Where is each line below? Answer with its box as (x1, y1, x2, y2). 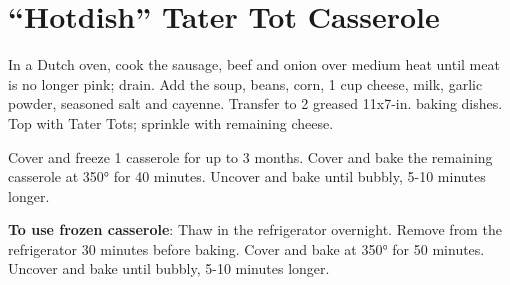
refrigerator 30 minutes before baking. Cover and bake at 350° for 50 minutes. (8, 238, 485, 259)
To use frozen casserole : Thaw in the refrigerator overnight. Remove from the (8, 219, 502, 240)
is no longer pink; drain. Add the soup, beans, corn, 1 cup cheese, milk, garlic (8, 73, 483, 94)
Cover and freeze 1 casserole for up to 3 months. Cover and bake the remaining (8, 146, 493, 167)
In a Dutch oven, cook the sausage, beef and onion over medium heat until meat (8, 54, 500, 75)
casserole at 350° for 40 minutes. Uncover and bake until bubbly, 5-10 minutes (8, 166, 486, 187)
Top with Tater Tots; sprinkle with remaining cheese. (8, 112, 334, 133)
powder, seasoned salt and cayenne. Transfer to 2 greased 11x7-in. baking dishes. (8, 93, 503, 114)
